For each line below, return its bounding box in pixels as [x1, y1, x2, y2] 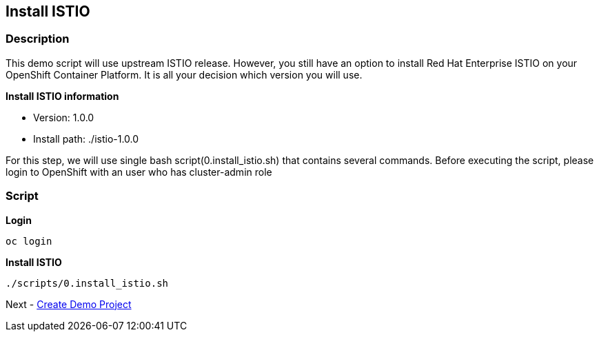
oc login [6, 235, 52, 247]
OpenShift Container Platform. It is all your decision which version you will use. [6, 68, 363, 81]
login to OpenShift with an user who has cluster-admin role [6, 165, 272, 178]
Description [6, 32, 70, 46]
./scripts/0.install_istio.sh [6, 277, 169, 289]
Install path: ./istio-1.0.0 [33, 132, 139, 145]
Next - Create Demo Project [6, 298, 132, 310]
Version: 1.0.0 [33, 111, 94, 123]
